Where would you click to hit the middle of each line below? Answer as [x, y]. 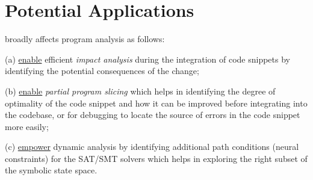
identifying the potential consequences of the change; [102, 71]
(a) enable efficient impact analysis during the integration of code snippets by [147, 59]
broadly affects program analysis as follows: [85, 39]
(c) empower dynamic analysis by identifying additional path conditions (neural [152, 147]
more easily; [27, 126]
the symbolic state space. [51, 170]
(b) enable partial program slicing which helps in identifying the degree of [140, 91]
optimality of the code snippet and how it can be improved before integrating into [156, 103]
